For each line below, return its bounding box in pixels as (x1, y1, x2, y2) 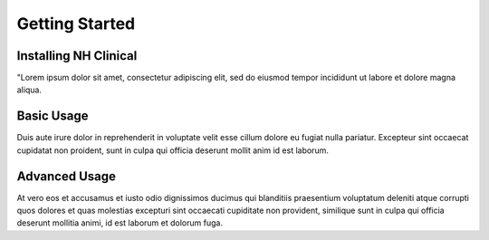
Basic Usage (16, 109, 89, 124)
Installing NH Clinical (16, 48, 138, 63)
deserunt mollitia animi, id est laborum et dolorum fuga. (16, 217, 224, 228)
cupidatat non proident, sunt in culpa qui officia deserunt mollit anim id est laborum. (16, 145, 330, 156)
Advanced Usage (16, 168, 117, 184)
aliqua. (16, 84, 43, 95)
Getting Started (16, 14, 136, 34)
